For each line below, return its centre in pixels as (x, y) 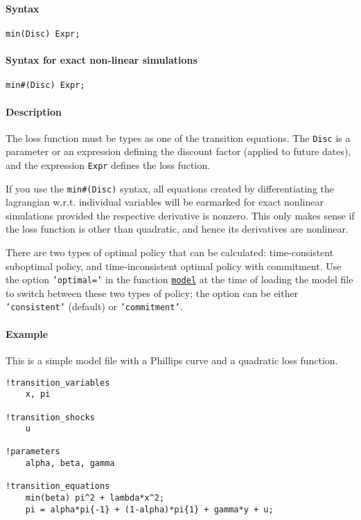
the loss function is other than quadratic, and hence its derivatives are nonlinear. (177, 229)
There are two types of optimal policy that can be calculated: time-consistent (170, 252)
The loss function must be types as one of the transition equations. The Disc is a (178, 137)
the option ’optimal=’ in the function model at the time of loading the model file (179, 279)
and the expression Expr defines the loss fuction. (108, 164)
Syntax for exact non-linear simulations (102, 60)
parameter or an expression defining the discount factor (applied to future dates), (178, 151)
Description (34, 111)
